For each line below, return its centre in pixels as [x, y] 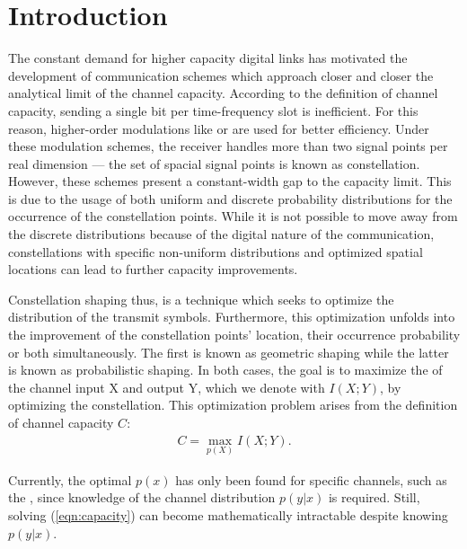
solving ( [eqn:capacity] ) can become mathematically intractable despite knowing [228, 515]
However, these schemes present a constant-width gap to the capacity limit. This [230, 181]
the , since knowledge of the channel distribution [142, 497]
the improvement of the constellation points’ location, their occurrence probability [234, 335]
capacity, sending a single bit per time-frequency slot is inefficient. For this [213, 110]
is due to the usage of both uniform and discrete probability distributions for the [230, 198]
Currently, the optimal [70, 479]
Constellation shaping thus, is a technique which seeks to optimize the [201, 299]
